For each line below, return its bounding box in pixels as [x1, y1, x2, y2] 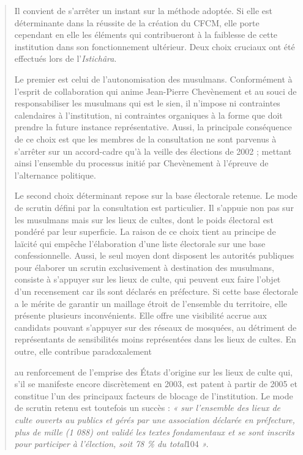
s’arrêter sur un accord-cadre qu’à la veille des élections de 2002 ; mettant [14, 144, 292, 157]
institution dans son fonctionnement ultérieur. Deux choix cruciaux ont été [14, 40, 295, 53]
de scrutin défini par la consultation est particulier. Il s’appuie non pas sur [14, 201, 294, 213]
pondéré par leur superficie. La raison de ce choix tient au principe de [14, 225, 276, 238]
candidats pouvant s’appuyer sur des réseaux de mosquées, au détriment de [14, 320, 297, 333]
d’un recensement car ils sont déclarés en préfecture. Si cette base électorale [14, 285, 298, 298]
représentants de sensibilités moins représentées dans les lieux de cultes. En [14, 333, 296, 346]
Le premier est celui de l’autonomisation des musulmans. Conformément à [14, 72, 293, 85]
